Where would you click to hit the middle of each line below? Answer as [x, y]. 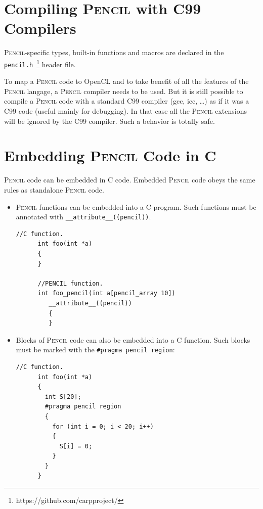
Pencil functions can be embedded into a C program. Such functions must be [136, 206]
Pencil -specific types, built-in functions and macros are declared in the [114, 52]
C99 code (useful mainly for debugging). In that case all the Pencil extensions [125, 111]
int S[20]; [63, 397]
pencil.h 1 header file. [40, 63]
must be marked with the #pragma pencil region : [95, 350]
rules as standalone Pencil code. [54, 189]
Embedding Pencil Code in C [110, 155]
